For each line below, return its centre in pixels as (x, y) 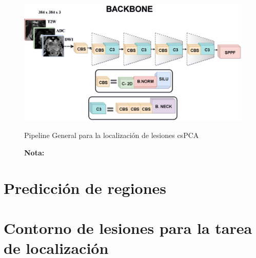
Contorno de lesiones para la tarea (128, 228)
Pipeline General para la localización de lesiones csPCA (112, 135)
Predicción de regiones (85, 187)
